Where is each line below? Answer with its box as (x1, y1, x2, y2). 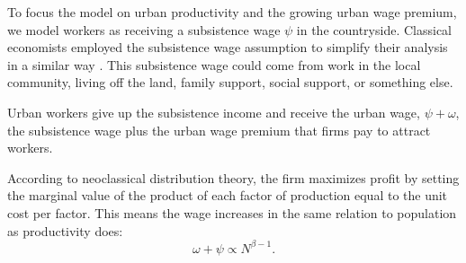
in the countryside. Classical (296, 20, 452, 39)
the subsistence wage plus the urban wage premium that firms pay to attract (7, 120, 431, 139)
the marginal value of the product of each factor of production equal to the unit (7, 186, 448, 205)
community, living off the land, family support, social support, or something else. (7, 73, 453, 92)
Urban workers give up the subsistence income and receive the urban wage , (7, 102, 420, 121)
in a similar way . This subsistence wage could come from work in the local (7, 55, 421, 74)
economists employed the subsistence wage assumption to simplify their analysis (7, 38, 448, 57)
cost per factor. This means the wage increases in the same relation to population (7, 203, 457, 222)
